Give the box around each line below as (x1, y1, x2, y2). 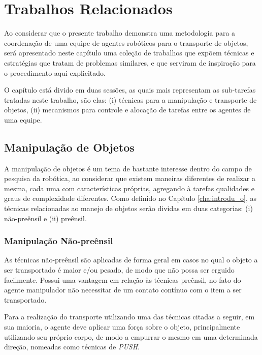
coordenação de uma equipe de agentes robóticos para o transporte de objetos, (4, 37, 248, 48)
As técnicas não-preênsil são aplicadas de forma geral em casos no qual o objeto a (4, 254, 258, 265)
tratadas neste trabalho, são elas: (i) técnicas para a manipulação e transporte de (4, 94, 257, 105)
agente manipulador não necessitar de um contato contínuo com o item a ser (4, 284, 242, 295)
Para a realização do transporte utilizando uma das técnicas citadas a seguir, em (4, 311, 255, 322)
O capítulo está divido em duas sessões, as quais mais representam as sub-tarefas (4, 84, 256, 95)
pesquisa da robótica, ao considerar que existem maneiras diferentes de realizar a (4, 173, 255, 184)
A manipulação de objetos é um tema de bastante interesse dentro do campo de (4, 163, 252, 173)
